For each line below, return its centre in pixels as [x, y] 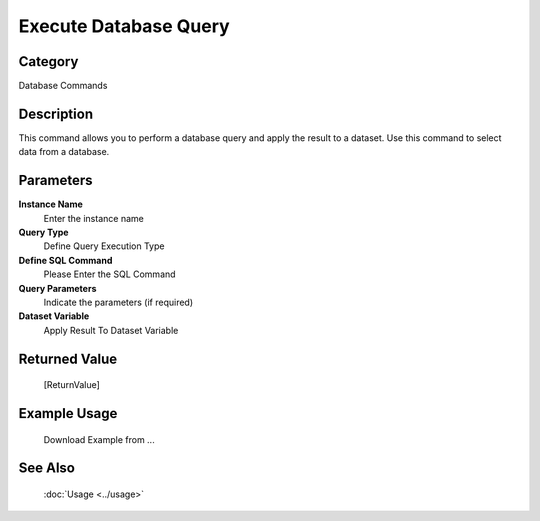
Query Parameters [57, 288]
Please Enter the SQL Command [109, 274]
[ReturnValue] [71, 385]
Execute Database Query [124, 26]
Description [56, 113]
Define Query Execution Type [104, 246]
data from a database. [64, 152]
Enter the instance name [93, 218]
